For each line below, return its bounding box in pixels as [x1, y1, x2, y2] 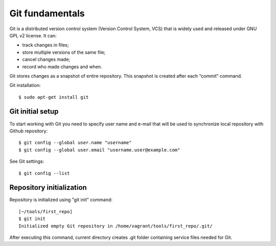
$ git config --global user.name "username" [18, 140, 132, 146]
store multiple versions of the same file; [22, 49, 106, 55]
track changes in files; [22, 42, 69, 48]
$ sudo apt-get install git [18, 94, 89, 100]
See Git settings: [9, 159, 44, 165]
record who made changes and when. [22, 63, 102, 70]
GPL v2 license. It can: [9, 32, 57, 38]
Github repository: [9, 128, 48, 134]
